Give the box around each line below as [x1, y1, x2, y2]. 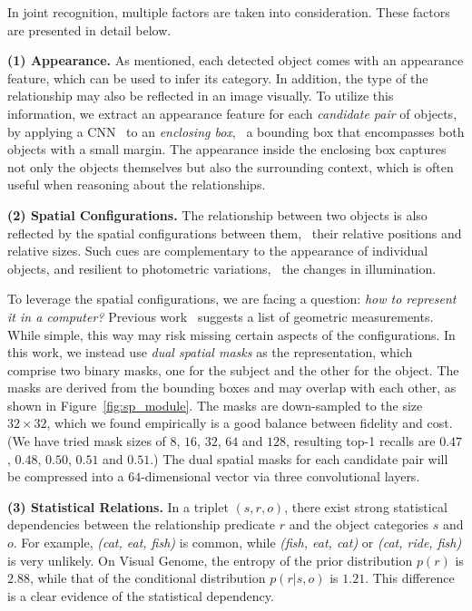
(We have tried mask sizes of [7, 432, 166, 451]
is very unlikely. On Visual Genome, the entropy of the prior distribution [7, 550, 413, 569]
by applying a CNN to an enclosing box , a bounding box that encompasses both [7, 121, 465, 141]
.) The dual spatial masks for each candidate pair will [150, 449, 448, 468]
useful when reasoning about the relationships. [7, 175, 266, 194]
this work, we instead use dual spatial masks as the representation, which [7, 343, 413, 362]
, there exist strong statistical [284, 497, 447, 516]
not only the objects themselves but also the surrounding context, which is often [7, 157, 454, 176]
